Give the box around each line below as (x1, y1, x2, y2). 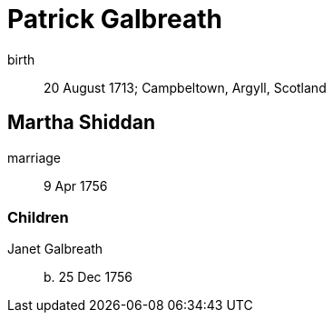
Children (7, 207, 69, 226)
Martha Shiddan (7, 111, 155, 135)
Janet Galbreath (7, 241, 103, 257)
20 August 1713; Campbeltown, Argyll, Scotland (44, 79, 327, 95)
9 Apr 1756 (44, 177, 108, 194)
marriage (7, 149, 62, 165)
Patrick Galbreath (7, 4, 222, 35)
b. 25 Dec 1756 (44, 269, 132, 285)
